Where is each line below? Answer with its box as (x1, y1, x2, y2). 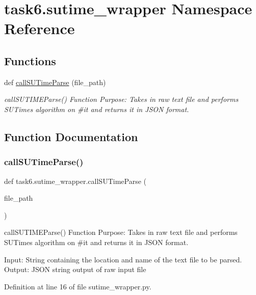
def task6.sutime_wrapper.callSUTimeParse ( (4, 175, 146, 186)
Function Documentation (4, 128, 138, 144)
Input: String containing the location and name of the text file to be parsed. (4, 254, 242, 264)
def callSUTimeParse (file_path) (4, 76, 106, 87)
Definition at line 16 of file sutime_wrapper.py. (4, 281, 151, 291)
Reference (4, 18, 75, 39)
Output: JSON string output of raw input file (4, 264, 146, 275)
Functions (4, 52, 56, 68)
